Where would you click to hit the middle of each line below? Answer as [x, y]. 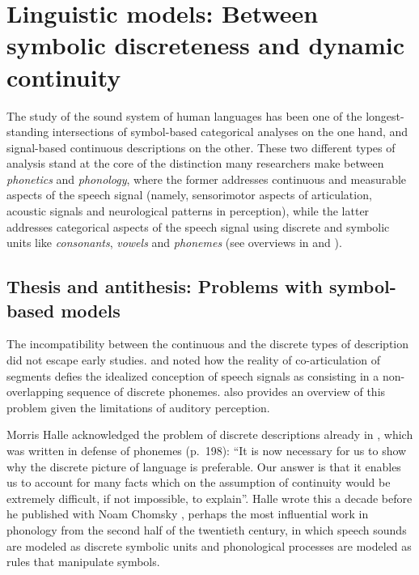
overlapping [35, 392]
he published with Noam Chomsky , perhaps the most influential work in [188, 514]
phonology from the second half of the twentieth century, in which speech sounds [207, 529]
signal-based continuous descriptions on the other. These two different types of [201, 147]
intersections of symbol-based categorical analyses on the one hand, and [230, 132]
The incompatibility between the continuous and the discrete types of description [207, 344]
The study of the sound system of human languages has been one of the [184, 115]
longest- [385, 115]
